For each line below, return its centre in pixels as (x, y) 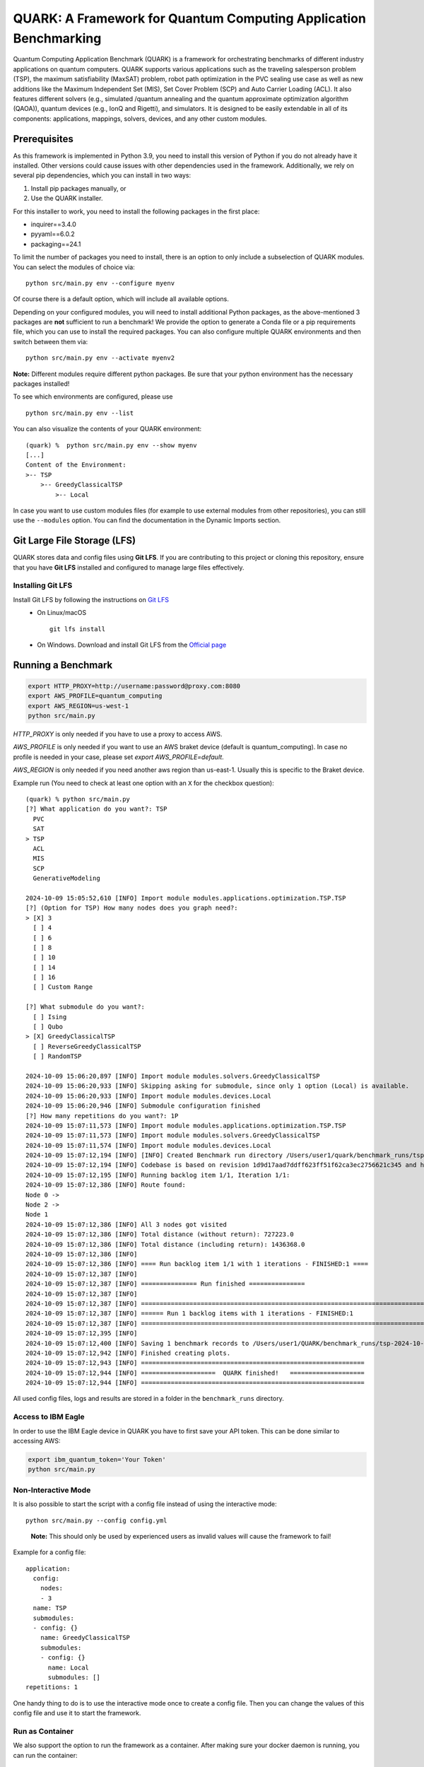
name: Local (69, 1667)
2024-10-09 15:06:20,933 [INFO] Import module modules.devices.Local (149, 1096)
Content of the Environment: (76, 465)
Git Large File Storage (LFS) (75, 541)
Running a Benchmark (63, 665)
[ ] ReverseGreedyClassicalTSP (87, 1046)
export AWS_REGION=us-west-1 (78, 706)
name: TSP (50, 1608)
